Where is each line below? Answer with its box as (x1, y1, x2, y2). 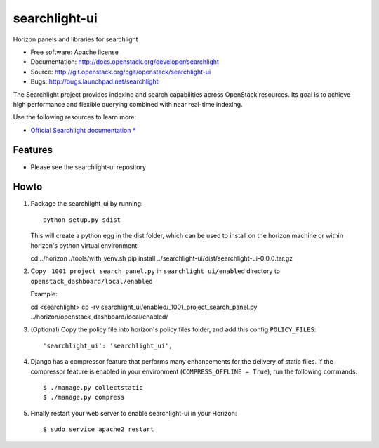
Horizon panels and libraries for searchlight (13, 35, 138, 44)
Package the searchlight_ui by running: (30, 199, 143, 208)
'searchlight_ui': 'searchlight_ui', (43, 341, 173, 350)
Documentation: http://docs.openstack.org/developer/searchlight (30, 58, 219, 66)
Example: (30, 290, 58, 298)
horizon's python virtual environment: (30, 241, 140, 249)
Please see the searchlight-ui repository (30, 162, 147, 171)
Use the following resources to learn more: (13, 113, 137, 121)
